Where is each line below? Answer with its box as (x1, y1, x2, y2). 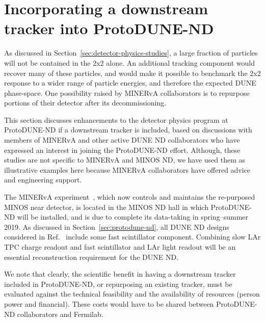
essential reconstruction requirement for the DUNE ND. (4, 251, 179, 262)
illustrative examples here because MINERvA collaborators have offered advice (4, 164, 251, 175)
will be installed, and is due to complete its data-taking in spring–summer (17, 211, 248, 222)
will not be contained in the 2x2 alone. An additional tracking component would (4, 57, 255, 68)
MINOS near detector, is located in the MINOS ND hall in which (4, 201, 208, 212)
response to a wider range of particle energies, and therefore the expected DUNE (4, 77, 256, 88)
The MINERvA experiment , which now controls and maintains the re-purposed (4, 192, 255, 202)
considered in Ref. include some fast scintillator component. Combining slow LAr (4, 231, 261, 242)
